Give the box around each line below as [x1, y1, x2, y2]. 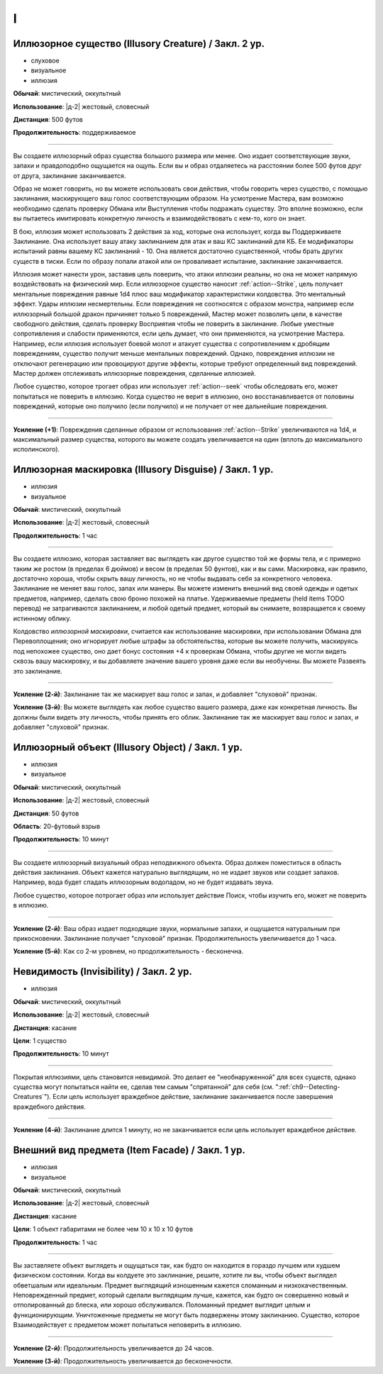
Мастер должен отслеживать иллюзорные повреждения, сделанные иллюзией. [13, 369, 257, 377]
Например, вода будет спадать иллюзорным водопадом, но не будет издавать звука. [13, 878, 274, 886]
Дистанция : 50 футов [13, 809, 79, 817]
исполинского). [13, 445, 60, 454]
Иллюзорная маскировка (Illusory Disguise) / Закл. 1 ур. [13, 464, 274, 476]
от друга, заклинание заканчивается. [13, 171, 126, 180]
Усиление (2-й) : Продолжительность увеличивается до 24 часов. [13, 1344, 214, 1352]
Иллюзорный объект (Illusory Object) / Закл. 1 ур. [13, 741, 243, 753]
